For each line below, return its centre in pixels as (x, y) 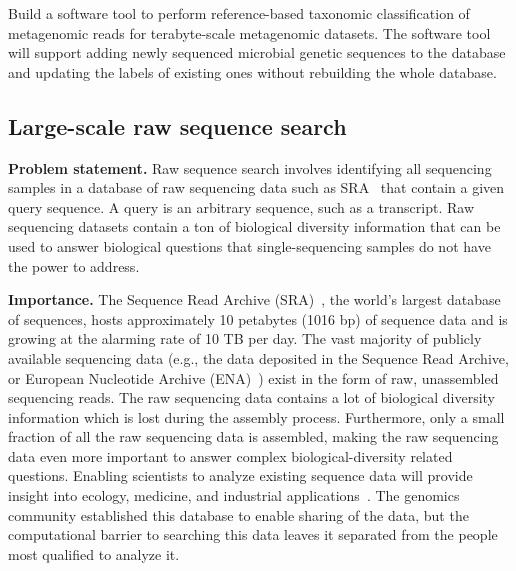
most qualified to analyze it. (94, 553)
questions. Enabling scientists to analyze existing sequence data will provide (240, 475)
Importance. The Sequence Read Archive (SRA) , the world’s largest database (254, 299)
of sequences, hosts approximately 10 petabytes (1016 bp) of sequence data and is (258, 318)
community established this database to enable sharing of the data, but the (238, 514)
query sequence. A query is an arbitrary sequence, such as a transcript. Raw (241, 206)
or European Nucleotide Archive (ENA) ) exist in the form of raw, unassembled (253, 377)
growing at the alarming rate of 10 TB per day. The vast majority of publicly (245, 338)
